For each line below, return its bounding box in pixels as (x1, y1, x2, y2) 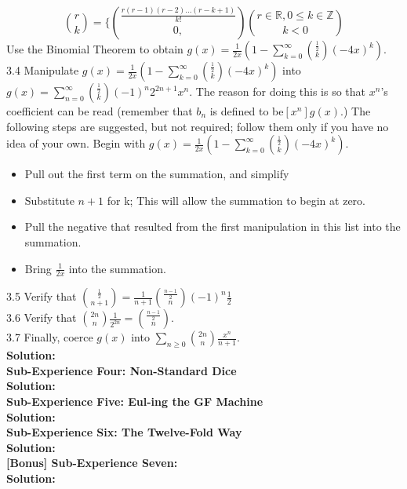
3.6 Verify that (6, 309, 77, 326)
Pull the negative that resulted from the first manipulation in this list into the (24, 218, 401, 235)
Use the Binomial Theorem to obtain (6, 41, 184, 57)
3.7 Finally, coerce (6, 329, 93, 345)
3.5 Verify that (6, 288, 77, 305)
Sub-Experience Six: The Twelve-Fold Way (6, 424, 242, 440)
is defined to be (209, 103, 284, 119)
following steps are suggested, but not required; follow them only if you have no (6, 118, 389, 134)
